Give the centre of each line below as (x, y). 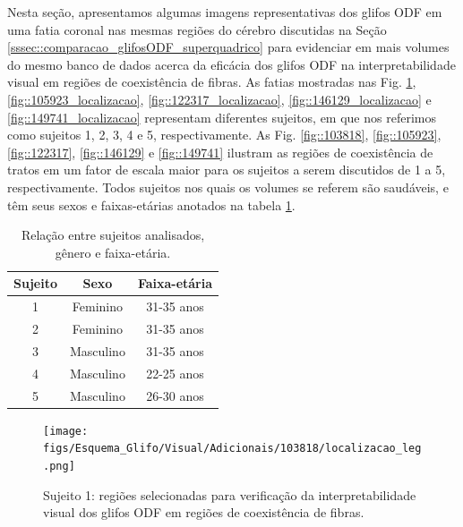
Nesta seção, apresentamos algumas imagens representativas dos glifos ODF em (225, 12)
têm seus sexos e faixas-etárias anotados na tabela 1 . (151, 204)
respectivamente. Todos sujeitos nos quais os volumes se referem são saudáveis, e (228, 187)
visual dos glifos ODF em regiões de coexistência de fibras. (204, 512)
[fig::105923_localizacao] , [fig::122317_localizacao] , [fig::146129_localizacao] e (219, 99)
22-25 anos (175, 373)
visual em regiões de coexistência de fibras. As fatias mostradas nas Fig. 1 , (212, 82)
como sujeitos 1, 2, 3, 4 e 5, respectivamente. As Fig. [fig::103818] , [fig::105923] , (224, 135)
